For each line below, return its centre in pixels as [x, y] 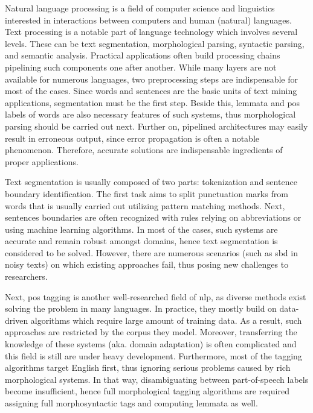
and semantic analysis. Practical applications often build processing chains [143, 55]
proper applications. [42, 161]
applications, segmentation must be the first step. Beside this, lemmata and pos [153, 102]
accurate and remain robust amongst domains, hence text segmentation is [141, 241]
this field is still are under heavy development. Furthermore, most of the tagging [153, 355]
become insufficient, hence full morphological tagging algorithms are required [147, 391]
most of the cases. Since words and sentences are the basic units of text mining [151, 91]
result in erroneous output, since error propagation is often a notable [132, 138]
